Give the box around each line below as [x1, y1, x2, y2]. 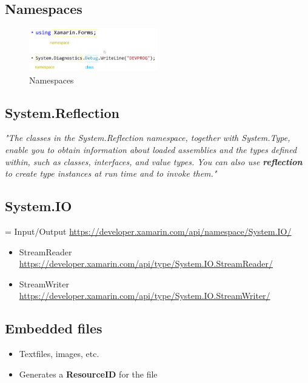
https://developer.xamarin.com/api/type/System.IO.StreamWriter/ [19, 289, 270, 302]
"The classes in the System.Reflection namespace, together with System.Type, [5, 131, 290, 144]
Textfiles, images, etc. [19, 347, 99, 360]
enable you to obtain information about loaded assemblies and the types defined [5, 143, 297, 155]
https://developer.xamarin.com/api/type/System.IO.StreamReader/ [19, 257, 273, 270]
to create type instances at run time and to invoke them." [5, 167, 217, 180]
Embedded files [5, 319, 102, 338]
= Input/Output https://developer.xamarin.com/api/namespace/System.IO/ [5, 224, 292, 237]
